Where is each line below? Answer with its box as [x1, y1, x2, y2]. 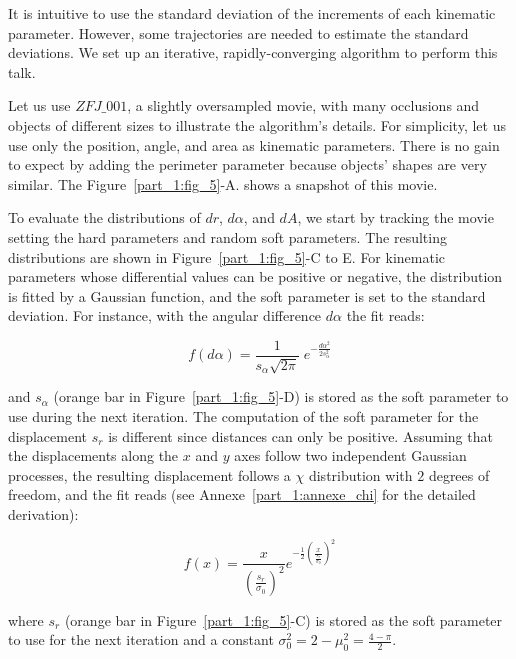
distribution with [308, 464, 413, 485]
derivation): [8, 503, 79, 524]
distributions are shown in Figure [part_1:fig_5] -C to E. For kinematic [8, 246, 446, 267]
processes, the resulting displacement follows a [8, 464, 291, 485]
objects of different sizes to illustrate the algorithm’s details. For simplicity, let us [8, 114, 506, 135]
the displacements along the [8, 445, 179, 466]
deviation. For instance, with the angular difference [8, 305, 322, 326]
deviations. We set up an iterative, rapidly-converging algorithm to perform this [8, 42, 498, 63]
